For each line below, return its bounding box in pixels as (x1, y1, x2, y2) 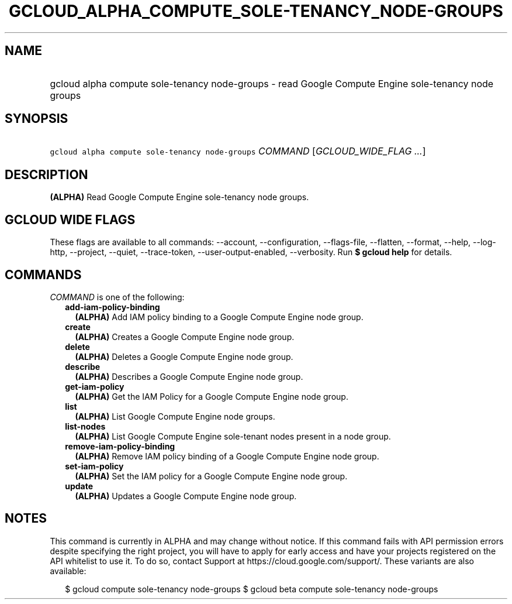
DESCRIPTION (5, 167, 88, 182)
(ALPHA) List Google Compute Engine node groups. (75, 411, 275, 421)
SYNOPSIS (5, 111, 68, 126)
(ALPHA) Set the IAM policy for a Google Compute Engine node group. (75, 471, 348, 481)
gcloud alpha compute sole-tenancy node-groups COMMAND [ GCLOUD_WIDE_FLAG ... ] (50, 145, 426, 157)
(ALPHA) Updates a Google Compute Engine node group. (75, 490, 297, 501)
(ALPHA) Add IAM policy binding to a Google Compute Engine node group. (75, 311, 364, 322)
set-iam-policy (65, 461, 124, 471)
